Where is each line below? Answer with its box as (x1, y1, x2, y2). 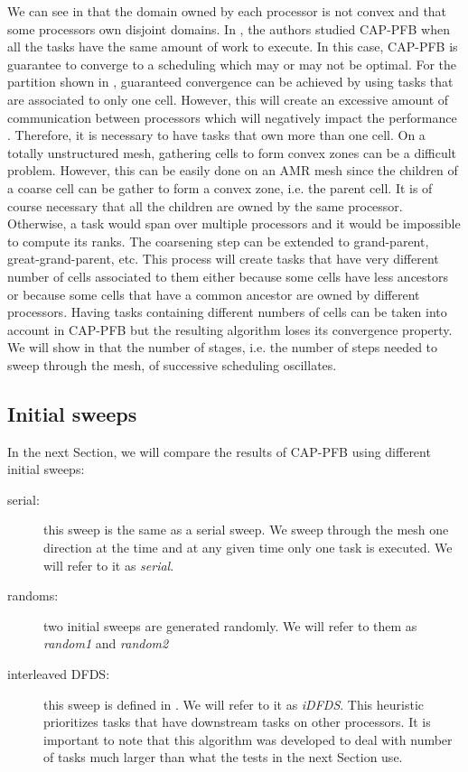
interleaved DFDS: (7, 665, 110, 684)
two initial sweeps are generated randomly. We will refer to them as (43, 616, 417, 635)
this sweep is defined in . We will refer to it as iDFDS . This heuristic (43, 694, 425, 713)
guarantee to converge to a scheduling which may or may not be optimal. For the (7, 54, 457, 73)
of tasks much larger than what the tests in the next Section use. (43, 748, 403, 767)
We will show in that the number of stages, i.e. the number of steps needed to (7, 338, 438, 357)
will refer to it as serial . (43, 555, 174, 574)
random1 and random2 (43, 634, 169, 653)
